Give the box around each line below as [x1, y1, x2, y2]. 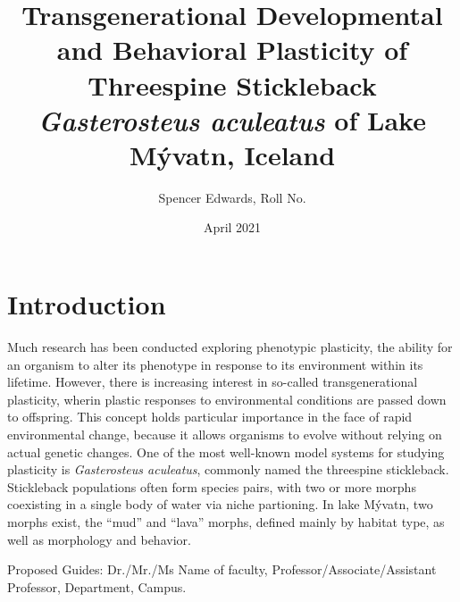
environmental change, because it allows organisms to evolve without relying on [7, 424, 442, 443]
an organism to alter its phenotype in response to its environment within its [7, 355, 423, 373]
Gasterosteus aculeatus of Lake [38, 101, 426, 138]
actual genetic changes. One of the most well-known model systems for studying [7, 442, 445, 461]
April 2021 [203, 218, 262, 237]
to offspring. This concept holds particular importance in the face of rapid [7, 407, 413, 426]
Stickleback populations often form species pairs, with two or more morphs [7, 477, 416, 496]
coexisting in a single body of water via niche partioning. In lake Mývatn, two [7, 495, 433, 514]
